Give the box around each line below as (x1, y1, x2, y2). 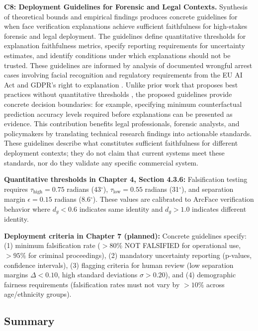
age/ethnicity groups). (4, 289, 72, 299)
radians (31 (145, 183, 179, 194)
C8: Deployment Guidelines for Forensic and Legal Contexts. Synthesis (4, 1, 248, 11)
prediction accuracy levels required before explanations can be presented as (4, 108, 233, 119)
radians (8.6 (54, 194, 90, 204)
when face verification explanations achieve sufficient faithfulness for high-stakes (4, 21, 248, 31)
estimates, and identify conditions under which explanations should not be (4, 50, 231, 60)
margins (4, 269, 28, 280)
